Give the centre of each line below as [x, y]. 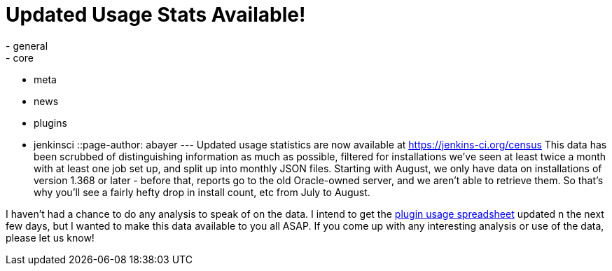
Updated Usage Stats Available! [156, 15]
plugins [50, 123]
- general [27, 46]
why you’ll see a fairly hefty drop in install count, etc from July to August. [202, 192]
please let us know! [50, 237]
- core [20, 57]
